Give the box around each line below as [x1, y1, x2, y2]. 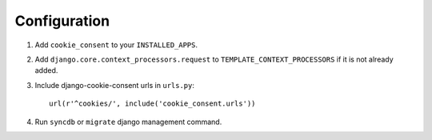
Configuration [14, 12, 110, 30]
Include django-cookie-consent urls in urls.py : [34, 80, 195, 90]
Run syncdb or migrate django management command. [34, 117, 222, 126]
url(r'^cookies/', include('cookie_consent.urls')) [49, 99, 256, 108]
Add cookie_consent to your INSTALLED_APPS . [34, 40, 198, 50]
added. [34, 66, 58, 75]
